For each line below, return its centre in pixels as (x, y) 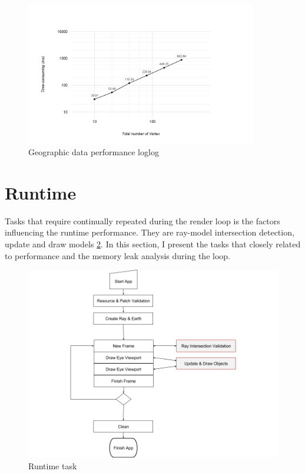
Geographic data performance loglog (94, 152)
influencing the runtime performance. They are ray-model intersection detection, (150, 232)
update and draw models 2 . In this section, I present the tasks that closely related (153, 244)
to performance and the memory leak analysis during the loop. (117, 255)
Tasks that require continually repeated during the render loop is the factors (142, 220)
